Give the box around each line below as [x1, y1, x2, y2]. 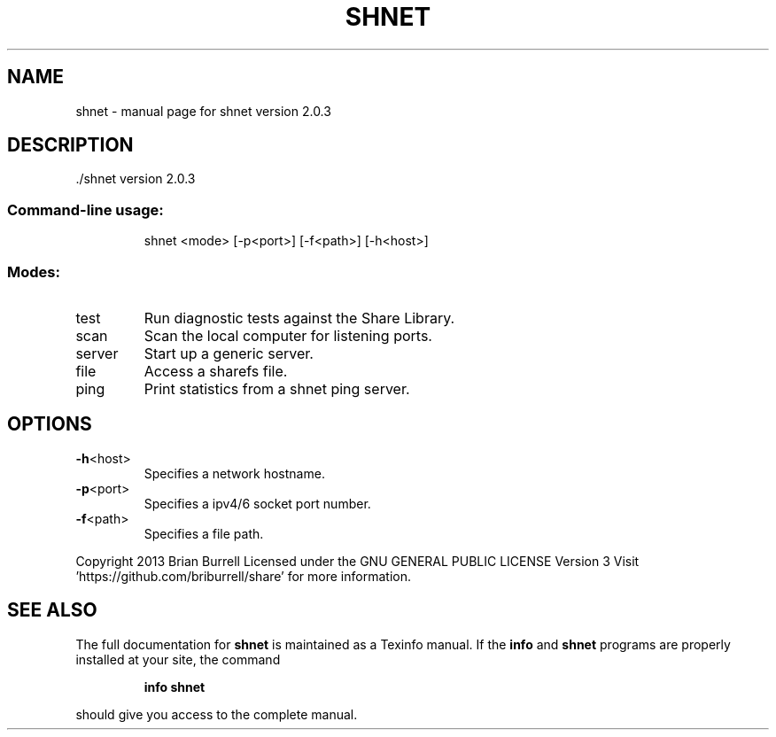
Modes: [7, 262, 60, 281]
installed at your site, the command [75, 651, 281, 667]
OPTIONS [7, 413, 92, 436]
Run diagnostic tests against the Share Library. [144, 308, 455, 327]
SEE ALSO [7, 599, 97, 622]
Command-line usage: [7, 200, 164, 219]
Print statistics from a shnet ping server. [144, 379, 410, 398]
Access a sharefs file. [144, 361, 288, 380]
